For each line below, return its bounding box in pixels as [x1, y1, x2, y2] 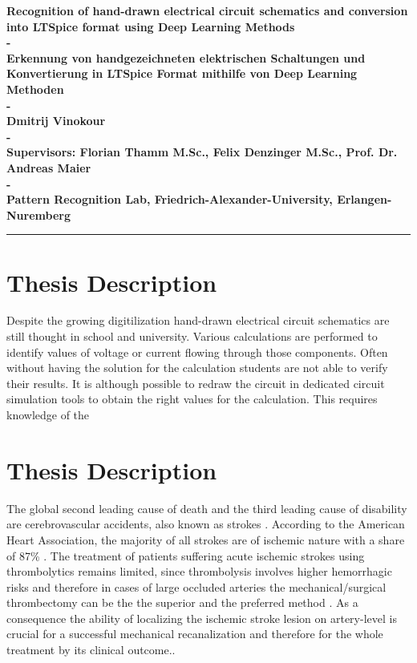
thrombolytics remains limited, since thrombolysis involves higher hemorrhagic [6, 563, 392, 580]
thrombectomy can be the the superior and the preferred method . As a [6, 594, 358, 611]
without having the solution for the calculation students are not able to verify [6, 359, 388, 376]
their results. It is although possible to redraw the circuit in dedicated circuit [6, 374, 385, 391]
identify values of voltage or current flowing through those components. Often [6, 343, 388, 360]
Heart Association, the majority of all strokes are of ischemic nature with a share [6, 531, 405, 548]
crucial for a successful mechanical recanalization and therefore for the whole [6, 625, 383, 642]
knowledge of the [6, 406, 90, 422]
